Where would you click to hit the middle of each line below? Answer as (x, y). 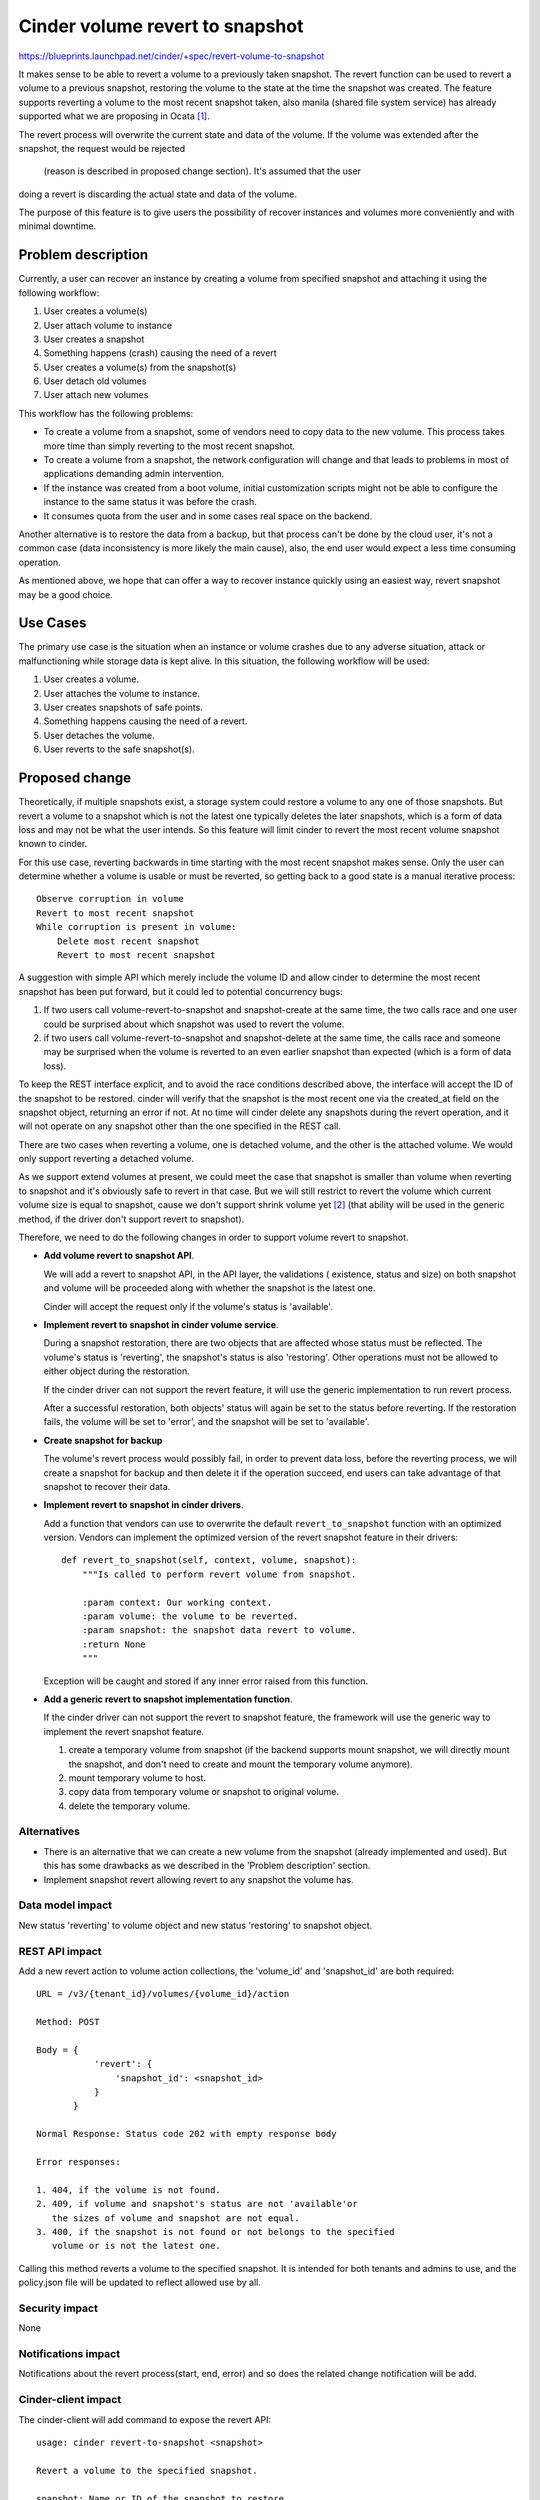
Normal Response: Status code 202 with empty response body (186, 2134)
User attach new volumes (96, 395)
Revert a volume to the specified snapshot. (147, 2470)
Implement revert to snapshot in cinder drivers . (143, 1505)
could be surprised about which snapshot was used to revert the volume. (194, 1024)
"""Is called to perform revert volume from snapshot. (219, 1574)
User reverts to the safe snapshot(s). (119, 749)
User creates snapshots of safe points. (123, 707)
